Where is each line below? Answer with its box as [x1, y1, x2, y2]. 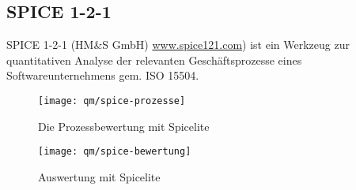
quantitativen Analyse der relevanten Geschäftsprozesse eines [6, 51, 302, 68]
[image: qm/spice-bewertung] [38, 146, 191, 158]
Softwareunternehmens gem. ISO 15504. [6, 67, 199, 84]
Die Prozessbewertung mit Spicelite [38, 117, 210, 134]
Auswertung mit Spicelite [38, 168, 161, 184]
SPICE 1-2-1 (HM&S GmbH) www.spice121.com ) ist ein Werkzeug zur [6, 36, 350, 53]
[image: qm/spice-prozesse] [38, 95, 186, 106]
